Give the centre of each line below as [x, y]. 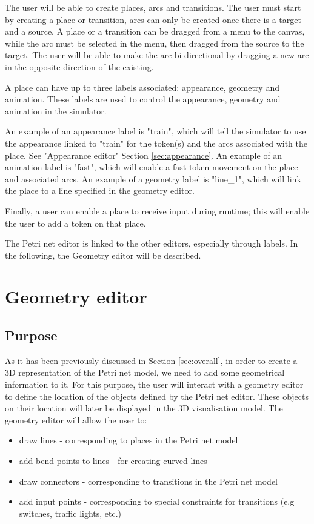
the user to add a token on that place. [75, 223]
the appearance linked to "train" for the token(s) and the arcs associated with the [156, 143]
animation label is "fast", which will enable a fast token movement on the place [152, 167]
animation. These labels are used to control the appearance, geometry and [143, 99]
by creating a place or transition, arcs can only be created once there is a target [153, 19]
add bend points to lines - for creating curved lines [113, 461]
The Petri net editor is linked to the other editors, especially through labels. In [152, 243]
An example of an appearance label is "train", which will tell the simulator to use [155, 131]
